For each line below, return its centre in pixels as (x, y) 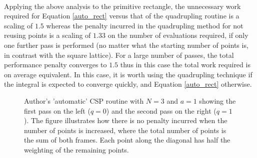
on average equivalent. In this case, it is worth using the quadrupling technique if (128, 74)
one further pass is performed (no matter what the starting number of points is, (126, 45)
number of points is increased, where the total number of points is (125, 130)
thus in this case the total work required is (185, 65)
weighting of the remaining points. (76, 149)
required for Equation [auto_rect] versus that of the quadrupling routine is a (122, 16)
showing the (217, 100)
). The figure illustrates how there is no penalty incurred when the (126, 120)
